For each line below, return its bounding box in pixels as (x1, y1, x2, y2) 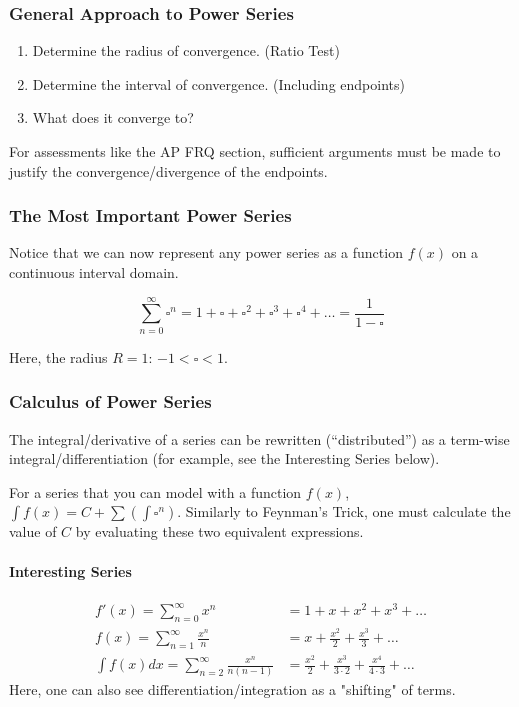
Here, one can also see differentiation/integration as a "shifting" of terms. (9, 679, 456, 700)
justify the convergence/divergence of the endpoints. (9, 160, 328, 181)
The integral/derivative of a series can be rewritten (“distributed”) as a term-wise (9, 428, 510, 449)
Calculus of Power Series (9, 389, 212, 414)
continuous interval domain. (9, 262, 179, 282)
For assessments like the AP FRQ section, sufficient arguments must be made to (9, 141, 501, 161)
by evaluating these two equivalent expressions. (75, 521, 364, 542)
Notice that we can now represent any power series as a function (9, 242, 403, 263)
